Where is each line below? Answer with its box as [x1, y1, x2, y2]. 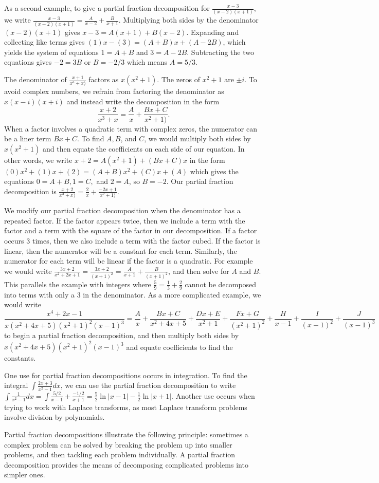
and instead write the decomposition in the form [66, 96, 220, 106]
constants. [4, 352, 36, 363]
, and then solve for [168, 265, 229, 276]
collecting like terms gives [4, 36, 85, 47]
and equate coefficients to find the [126, 341, 233, 352]
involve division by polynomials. [4, 412, 105, 422]
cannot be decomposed [185, 278, 257, 289]
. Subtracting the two [187, 46, 254, 57]
